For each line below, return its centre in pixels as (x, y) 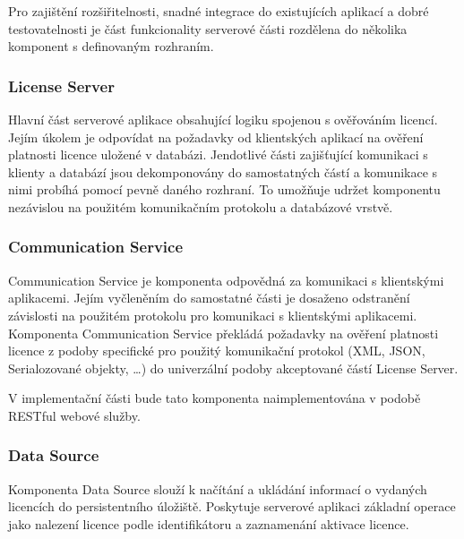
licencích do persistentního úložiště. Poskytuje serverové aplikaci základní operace (232, 506)
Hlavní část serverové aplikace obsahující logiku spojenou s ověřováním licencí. (223, 119)
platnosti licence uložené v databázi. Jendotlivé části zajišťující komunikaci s (218, 154)
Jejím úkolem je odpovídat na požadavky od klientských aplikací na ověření (216, 137)
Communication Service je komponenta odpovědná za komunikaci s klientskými (226, 280)
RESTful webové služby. (74, 415)
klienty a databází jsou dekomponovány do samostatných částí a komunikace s (223, 171)
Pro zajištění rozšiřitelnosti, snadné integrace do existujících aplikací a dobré (219, 11)
